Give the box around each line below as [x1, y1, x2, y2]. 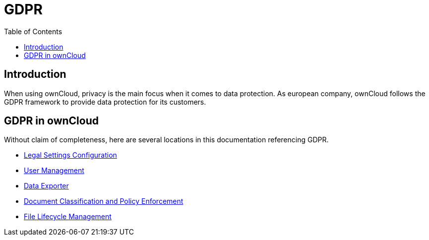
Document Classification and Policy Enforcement [24, 197, 184, 206]
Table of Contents [4, 27, 62, 36]
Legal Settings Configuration [24, 151, 117, 160]
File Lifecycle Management [24, 212, 112, 221]
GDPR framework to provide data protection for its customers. [4, 97, 206, 106]
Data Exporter [24, 181, 69, 190]
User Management [24, 166, 84, 175]
